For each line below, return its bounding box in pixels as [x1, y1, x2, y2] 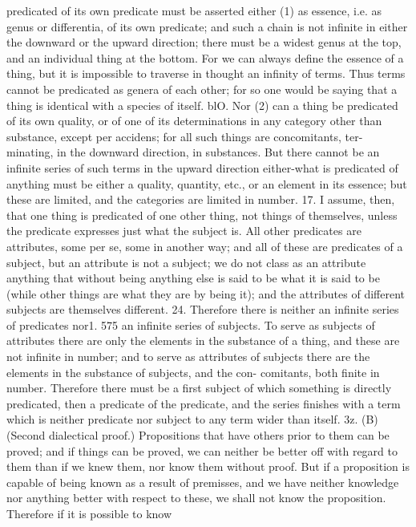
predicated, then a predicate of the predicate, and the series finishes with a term [6, 395, 401, 411]
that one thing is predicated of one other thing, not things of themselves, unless [6, 206, 398, 223]
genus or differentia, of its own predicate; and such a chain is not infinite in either [6, 18, 408, 34]
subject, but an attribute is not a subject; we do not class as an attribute [6, 253, 366, 270]
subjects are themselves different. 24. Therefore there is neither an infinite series [6, 301, 399, 318]
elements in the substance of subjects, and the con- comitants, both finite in [6, 363, 380, 380]
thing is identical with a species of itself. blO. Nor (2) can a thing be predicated [6, 96, 398, 113]
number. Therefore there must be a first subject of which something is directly [6, 379, 392, 396]
